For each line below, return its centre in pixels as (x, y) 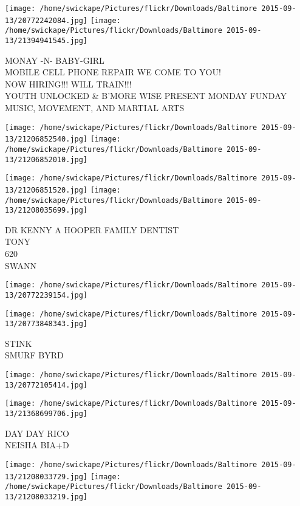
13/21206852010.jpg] (46, 159)
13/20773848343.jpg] (46, 324)
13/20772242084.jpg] (46, 20)
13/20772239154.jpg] (46, 295)
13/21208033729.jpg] (46, 477)
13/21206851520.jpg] (46, 190)
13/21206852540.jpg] (46, 139)
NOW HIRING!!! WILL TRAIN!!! (68, 84)
